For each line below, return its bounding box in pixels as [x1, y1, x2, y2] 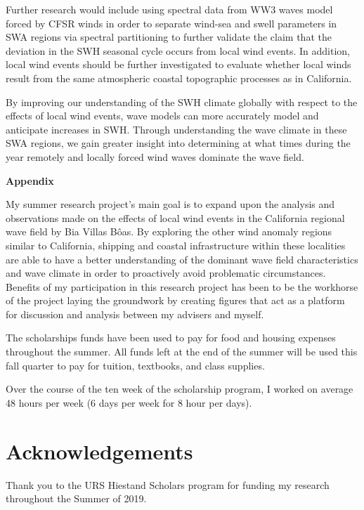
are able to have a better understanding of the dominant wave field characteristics [6, 251, 358, 266]
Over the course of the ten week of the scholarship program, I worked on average [6, 381, 353, 396]
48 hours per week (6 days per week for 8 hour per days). [6, 395, 252, 410]
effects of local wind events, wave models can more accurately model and [6, 108, 319, 123]
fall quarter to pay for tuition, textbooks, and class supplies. [6, 358, 265, 372]
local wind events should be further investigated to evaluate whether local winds [6, 57, 351, 72]
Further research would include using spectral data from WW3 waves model [6, 2, 333, 16]
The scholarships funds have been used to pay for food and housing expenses [6, 330, 336, 345]
